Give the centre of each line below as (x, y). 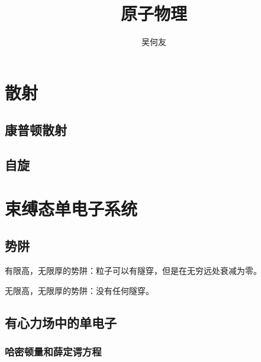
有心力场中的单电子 (61, 322)
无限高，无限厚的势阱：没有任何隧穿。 (79, 290)
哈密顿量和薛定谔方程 (53, 351)
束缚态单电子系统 (71, 208)
